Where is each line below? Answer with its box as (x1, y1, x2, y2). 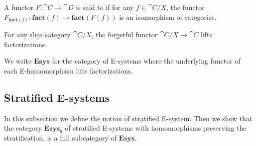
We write (4, 56, 32, 66)
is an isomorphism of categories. (119, 11, 217, 22)
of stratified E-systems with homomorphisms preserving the (65, 123, 247, 133)
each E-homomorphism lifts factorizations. (4, 65, 133, 75)
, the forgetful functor (91, 29, 158, 40)
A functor (4, 2, 34, 12)
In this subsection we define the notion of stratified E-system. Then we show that (4, 113, 253, 123)
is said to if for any (76, 2, 134, 12)
